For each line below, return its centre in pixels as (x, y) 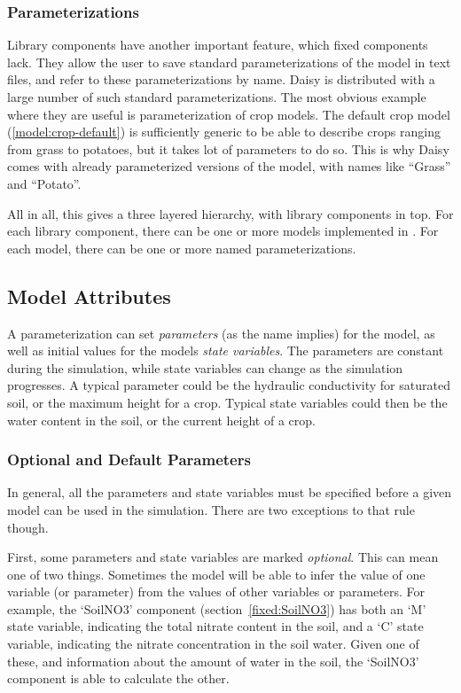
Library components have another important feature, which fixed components (218, 45)
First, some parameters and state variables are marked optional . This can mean (223, 557)
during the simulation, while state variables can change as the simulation (205, 367)
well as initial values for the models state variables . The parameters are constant (226, 350)
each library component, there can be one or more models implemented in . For (223, 231)
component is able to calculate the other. (118, 678)
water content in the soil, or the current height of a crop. (161, 420)
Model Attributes (89, 296)
